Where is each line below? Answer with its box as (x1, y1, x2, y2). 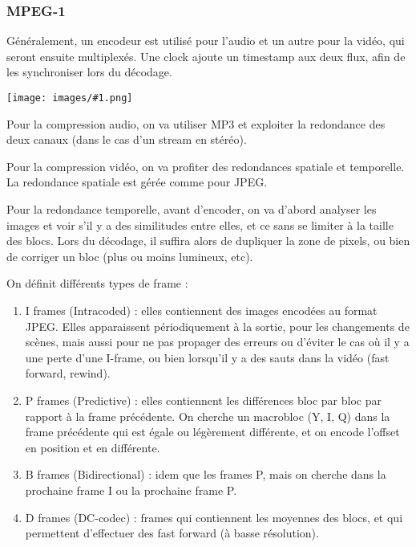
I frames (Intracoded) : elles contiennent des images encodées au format (25, 302, 378, 318)
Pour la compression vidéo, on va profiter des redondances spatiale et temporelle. (6, 157, 405, 174)
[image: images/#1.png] (6, 92, 133, 104)
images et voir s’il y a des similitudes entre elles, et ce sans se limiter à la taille (6, 216, 394, 233)
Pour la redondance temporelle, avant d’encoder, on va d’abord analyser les (6, 201, 377, 218)
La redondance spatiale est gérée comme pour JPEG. (6, 173, 268, 190)
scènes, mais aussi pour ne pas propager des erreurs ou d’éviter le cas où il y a (25, 333, 410, 350)
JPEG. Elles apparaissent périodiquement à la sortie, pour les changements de (25, 317, 410, 334)
